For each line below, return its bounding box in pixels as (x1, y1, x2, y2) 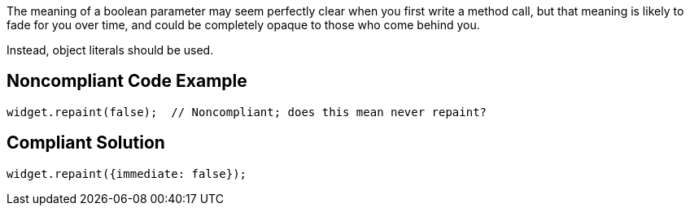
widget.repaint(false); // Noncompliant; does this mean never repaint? (7, 105, 487, 119)
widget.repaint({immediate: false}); (7, 167, 247, 180)
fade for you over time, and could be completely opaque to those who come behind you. (7, 18, 480, 32)
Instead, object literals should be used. (7, 43, 214, 57)
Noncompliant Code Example (7, 71, 247, 92)
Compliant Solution (7, 132, 165, 154)
